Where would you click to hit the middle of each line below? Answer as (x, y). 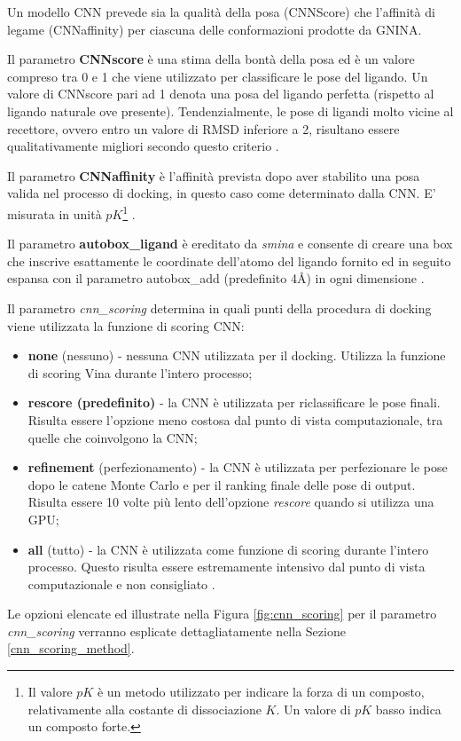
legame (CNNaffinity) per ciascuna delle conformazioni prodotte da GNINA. (215, 29)
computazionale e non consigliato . (121, 583)
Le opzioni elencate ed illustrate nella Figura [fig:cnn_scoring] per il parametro (222, 614)
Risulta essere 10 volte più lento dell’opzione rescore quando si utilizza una (231, 502)
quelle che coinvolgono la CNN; (113, 437)
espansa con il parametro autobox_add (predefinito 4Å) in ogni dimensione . (216, 278)
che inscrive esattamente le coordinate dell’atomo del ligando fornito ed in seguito (229, 260)
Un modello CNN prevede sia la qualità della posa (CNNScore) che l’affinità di (221, 12)
